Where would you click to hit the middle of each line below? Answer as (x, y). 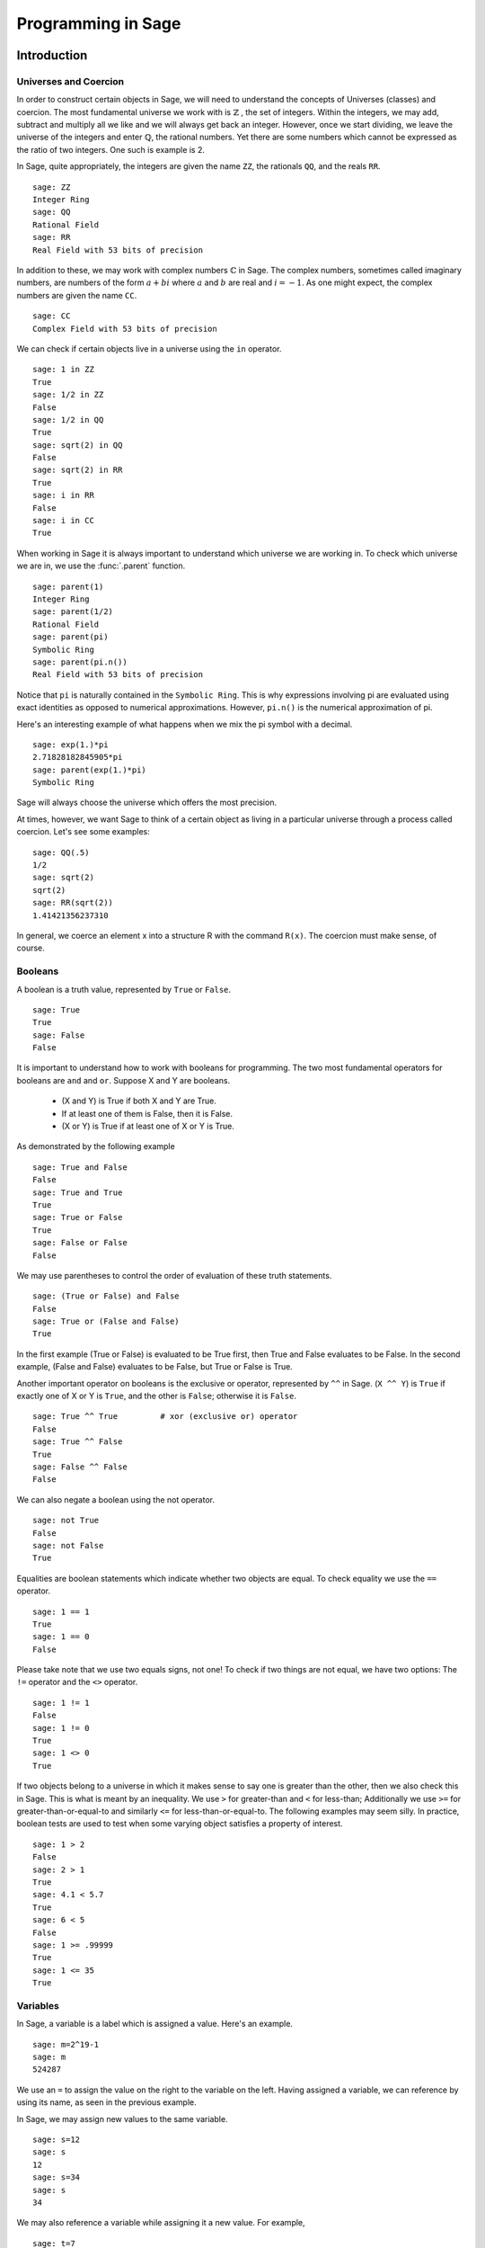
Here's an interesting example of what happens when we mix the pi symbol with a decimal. (185, 724)
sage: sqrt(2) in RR (78, 470)
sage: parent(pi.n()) (80, 662)
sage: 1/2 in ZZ (68, 395)
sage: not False (68, 1545)
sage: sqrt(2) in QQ (78, 445)
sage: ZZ (52, 187)
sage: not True (66, 1521)
